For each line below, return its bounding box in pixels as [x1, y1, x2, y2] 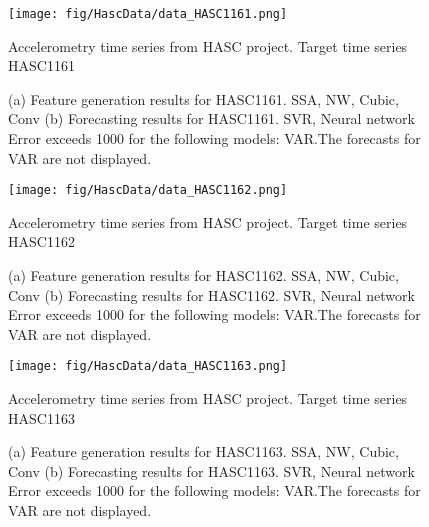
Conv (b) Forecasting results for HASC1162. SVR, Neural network [8, 284, 415, 305]
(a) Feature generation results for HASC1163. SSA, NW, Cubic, [8, 441, 399, 462]
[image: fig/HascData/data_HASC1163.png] [8, 359, 288, 374]
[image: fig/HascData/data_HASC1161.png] [8, 7, 288, 21]
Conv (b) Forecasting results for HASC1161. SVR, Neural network [8, 108, 415, 129]
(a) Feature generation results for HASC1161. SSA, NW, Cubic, [8, 88, 399, 109]
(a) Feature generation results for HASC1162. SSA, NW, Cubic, [8, 265, 399, 286]
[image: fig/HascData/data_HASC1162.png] [8, 183, 288, 198]
